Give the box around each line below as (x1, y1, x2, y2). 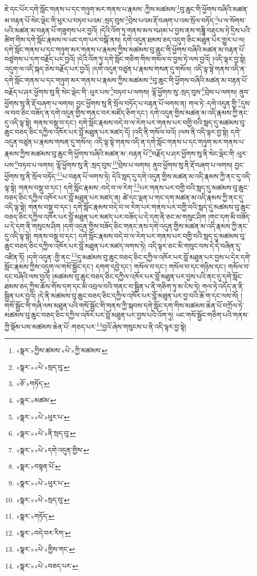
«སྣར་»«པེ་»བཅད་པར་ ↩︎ (16, 560, 78, 571)
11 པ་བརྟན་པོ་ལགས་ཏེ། (57, 170, 110, 181)
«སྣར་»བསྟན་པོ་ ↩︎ (16, 461, 61, 471)
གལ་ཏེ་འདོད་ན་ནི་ (202, 281, 245, 291)
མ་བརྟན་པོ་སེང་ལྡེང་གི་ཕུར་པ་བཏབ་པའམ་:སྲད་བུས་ (4, 15, 125, 25)
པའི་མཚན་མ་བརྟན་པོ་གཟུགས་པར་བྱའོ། (4, 25, 98, 35)
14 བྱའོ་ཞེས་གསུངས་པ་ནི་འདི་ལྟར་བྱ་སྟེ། (96, 320, 186, 331)
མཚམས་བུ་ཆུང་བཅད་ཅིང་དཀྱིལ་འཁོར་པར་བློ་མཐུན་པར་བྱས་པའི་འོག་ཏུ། (4, 310, 174, 320)
